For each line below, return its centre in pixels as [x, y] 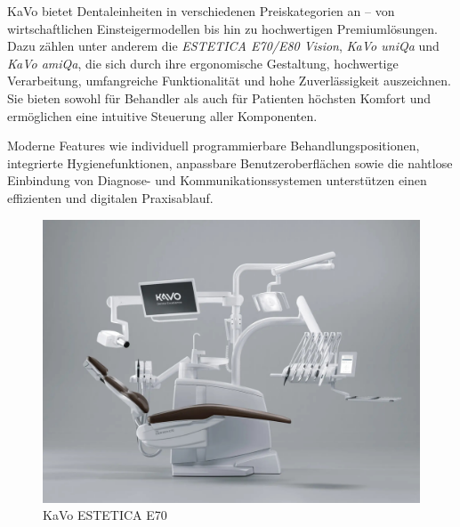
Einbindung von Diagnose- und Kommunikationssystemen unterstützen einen [217, 180]
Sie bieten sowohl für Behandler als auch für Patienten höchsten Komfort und [219, 97]
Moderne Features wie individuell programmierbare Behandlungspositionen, [214, 146]
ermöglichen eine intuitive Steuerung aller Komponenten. [162, 115]
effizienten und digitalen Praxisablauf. [110, 197]
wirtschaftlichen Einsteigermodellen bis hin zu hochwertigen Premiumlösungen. [222, 28]
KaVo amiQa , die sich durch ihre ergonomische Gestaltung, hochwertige [203, 63]
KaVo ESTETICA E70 [105, 515]
